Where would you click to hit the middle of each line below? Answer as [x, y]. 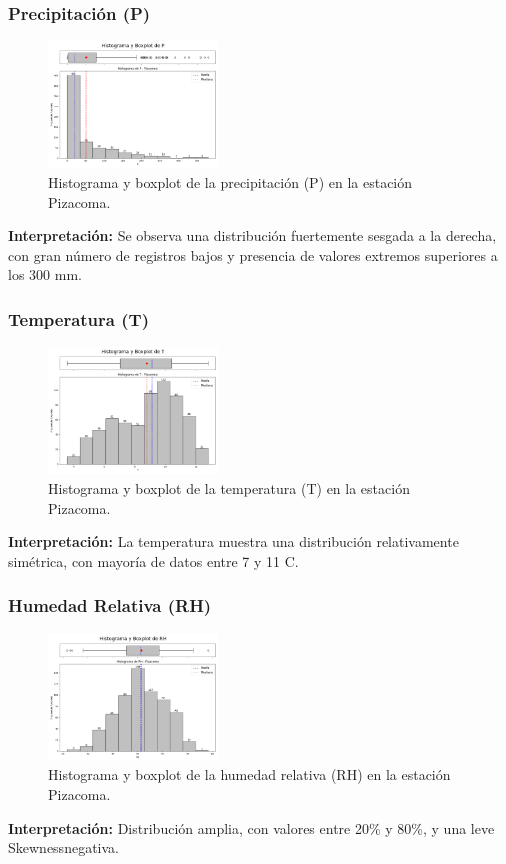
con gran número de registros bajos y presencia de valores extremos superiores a [253, 254]
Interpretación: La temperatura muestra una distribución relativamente [233, 541]
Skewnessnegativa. [63, 847]
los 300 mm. [45, 274]
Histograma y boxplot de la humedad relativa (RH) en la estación [249, 774]
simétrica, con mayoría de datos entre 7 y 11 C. [153, 560]
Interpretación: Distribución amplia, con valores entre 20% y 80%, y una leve [251, 827]
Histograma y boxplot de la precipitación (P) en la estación [230, 182]
